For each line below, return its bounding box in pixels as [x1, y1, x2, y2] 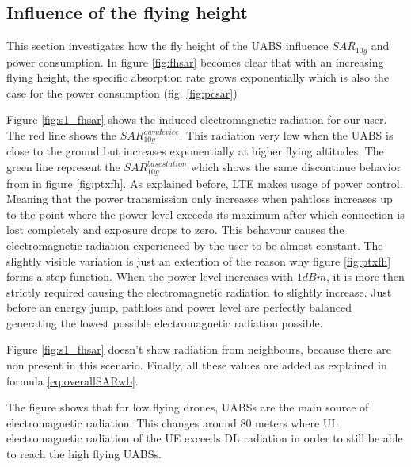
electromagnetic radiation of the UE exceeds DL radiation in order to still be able [6, 430, 403, 446]
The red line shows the [6, 127, 117, 144]
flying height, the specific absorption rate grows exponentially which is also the [6, 69, 390, 86]
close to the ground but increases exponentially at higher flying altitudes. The [6, 143, 384, 159]
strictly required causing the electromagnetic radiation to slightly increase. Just [6, 283, 392, 300]
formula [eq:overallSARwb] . [6, 372, 139, 389]
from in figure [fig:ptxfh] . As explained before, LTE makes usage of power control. [6, 174, 403, 191]
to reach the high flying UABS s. [6, 446, 162, 462]
